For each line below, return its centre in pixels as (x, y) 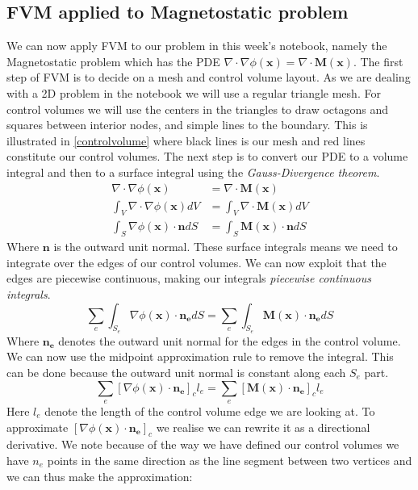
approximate (38, 427)
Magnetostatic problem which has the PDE (113, 61)
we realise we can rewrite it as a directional (263, 427)
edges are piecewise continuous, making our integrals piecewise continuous (189, 278)
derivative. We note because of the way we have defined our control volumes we (203, 444)
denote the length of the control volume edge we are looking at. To (210, 410)
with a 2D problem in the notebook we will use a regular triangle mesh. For (194, 92)
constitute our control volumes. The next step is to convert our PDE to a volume (207, 156)
